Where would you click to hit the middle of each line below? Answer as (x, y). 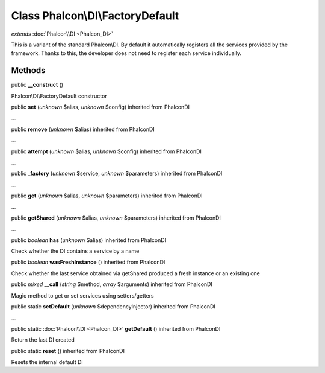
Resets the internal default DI (47, 362)
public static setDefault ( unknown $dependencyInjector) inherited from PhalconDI (113, 307)
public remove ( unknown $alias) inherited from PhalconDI (83, 129)
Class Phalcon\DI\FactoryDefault (95, 16)
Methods (28, 70)
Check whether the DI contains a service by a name (75, 251)
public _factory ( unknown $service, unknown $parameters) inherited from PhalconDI (117, 174)
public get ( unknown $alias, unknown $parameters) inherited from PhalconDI (107, 196)
